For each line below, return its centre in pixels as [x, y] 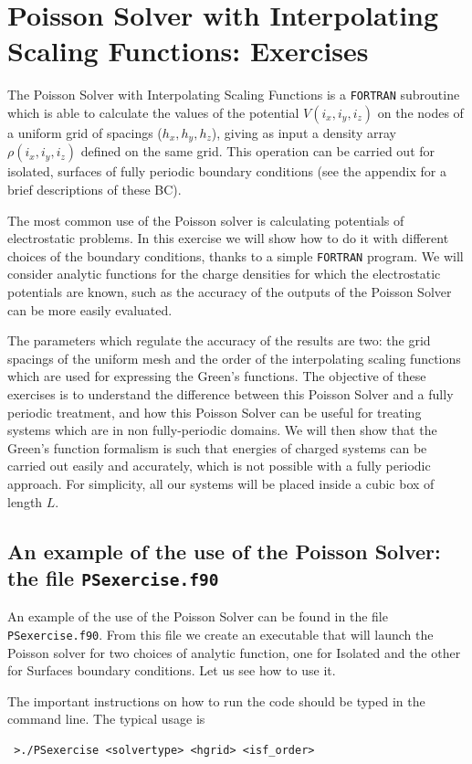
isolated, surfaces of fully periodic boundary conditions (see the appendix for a [227, 171]
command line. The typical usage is [106, 719]
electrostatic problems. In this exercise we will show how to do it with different [228, 238]
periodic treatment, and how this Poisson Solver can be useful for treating [215, 412]
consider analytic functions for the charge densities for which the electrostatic [224, 274]
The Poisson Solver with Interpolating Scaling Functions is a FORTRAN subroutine [234, 95]
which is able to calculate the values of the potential [153, 112]
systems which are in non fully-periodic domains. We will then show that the [222, 430]
